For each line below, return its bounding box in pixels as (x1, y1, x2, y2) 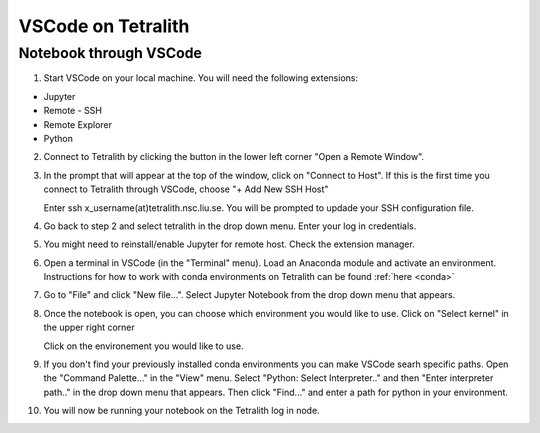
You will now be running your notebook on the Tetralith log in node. (43, 405, 320, 417)
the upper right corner (43, 321, 135, 334)
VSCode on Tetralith (18, 15, 190, 37)
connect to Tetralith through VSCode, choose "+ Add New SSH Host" (43, 183, 329, 195)
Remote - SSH (43, 105, 102, 117)
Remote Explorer (43, 118, 113, 130)
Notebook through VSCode (18, 44, 202, 62)
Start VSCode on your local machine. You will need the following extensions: (43, 72, 359, 84)
